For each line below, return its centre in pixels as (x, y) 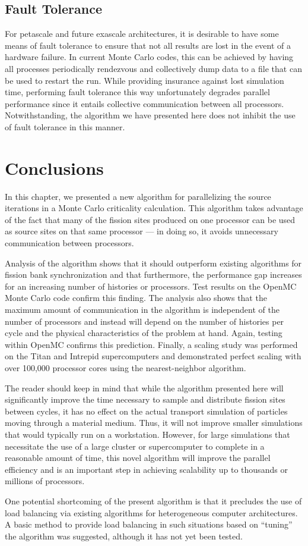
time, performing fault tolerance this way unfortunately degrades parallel (137, 92)
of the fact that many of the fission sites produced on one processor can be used (150, 219)
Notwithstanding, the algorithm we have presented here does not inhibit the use (150, 115)
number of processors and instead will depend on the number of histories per (145, 321)
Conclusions (54, 167)
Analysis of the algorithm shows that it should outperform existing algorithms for (153, 263)
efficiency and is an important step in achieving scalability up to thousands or (146, 469)
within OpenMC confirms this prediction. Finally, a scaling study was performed (151, 344)
